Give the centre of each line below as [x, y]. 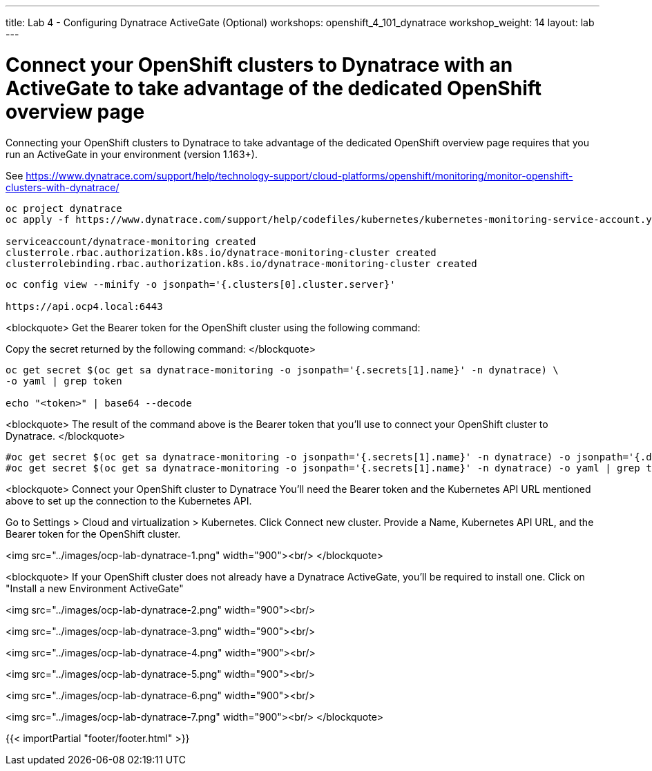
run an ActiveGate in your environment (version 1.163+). [132, 154]
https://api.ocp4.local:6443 [84, 306]
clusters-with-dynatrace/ [63, 187]
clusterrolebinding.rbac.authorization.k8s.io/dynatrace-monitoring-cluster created [241, 263]
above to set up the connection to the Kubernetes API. [129, 500]
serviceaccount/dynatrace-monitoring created [131, 241]
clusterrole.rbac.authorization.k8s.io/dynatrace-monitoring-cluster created [221, 252]
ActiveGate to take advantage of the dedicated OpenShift [274, 88]
